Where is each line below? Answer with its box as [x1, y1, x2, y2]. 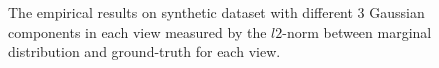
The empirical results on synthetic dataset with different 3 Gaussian [8, 2, 425, 22]
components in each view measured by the [8, 21, 267, 42]
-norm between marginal [282, 21, 432, 42]
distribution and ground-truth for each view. [8, 41, 281, 62]
